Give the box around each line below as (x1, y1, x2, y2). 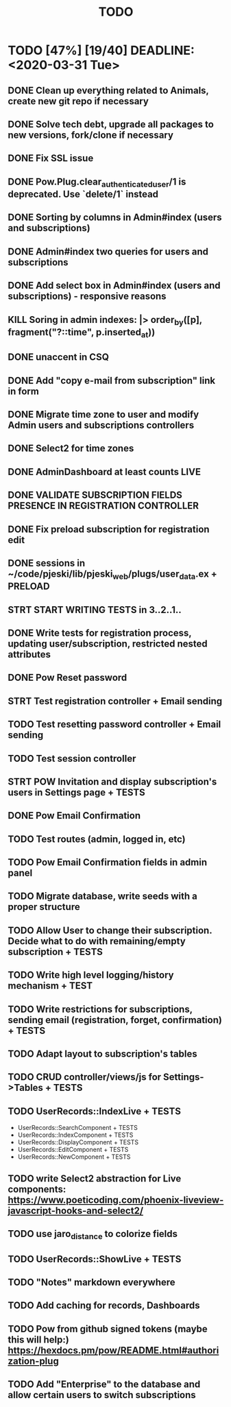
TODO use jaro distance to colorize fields (8, 1228, 178, 1242)
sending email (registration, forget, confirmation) (8, 1014, 222, 1026)
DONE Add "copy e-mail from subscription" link (8, 374, 215, 386)
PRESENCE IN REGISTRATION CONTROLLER (8, 500, 199, 512)
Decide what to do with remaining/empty (8, 935, 186, 947)
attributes (8, 649, 51, 660)
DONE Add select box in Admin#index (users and (8, 280, 221, 291)
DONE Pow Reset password (8, 672, 127, 684)
